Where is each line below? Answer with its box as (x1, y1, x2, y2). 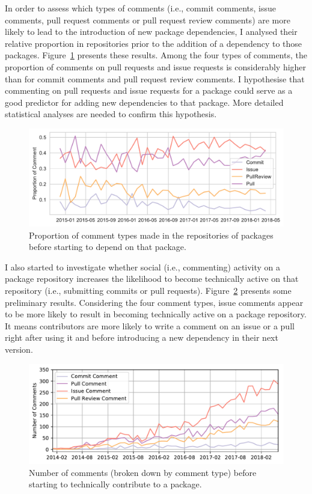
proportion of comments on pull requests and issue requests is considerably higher (5, 60, 307, 73)
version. (5, 343, 33, 356)
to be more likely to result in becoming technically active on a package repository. (5, 308, 307, 320)
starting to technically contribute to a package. (29, 478, 202, 490)
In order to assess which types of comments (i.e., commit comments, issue (5, 2, 276, 14)
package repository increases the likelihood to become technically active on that (5, 272, 299, 285)
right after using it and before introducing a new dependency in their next (5, 331, 278, 344)
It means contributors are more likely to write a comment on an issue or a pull (5, 319, 295, 332)
